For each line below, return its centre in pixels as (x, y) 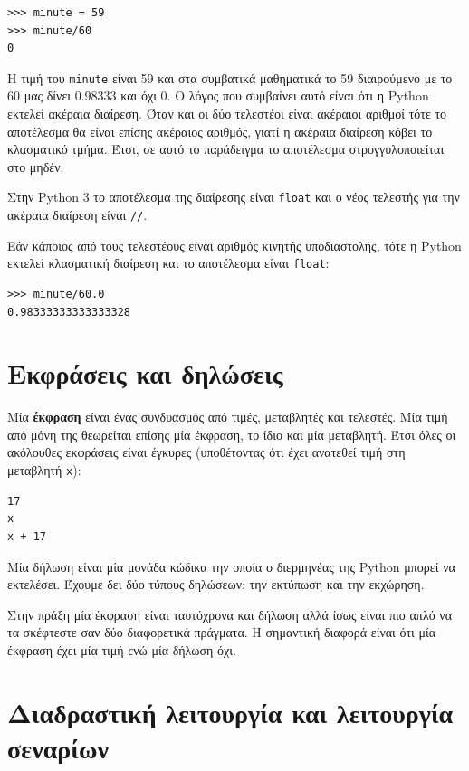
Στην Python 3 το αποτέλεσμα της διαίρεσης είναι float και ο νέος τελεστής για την (234, 197)
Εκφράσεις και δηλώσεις (145, 373)
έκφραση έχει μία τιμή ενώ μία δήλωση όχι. (122, 649)
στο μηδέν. (36, 166)
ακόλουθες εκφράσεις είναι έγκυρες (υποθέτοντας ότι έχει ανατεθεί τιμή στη (206, 452)
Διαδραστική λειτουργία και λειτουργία (230, 712)
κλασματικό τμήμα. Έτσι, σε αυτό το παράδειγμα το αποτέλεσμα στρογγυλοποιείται (226, 149)
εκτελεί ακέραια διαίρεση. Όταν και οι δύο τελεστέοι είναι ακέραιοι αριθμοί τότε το (227, 114)
